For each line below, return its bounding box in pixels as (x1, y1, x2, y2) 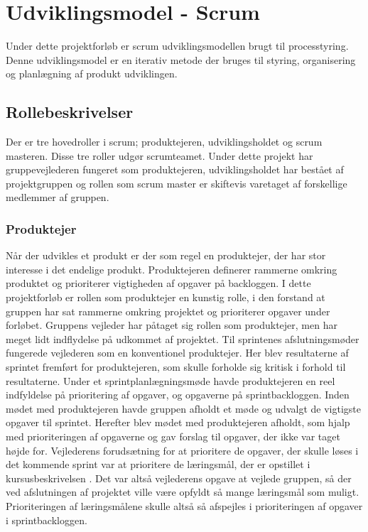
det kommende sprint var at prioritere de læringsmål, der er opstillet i (6, 457, 310, 472)
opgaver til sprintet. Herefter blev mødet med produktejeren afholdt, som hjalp (6, 415, 350, 430)
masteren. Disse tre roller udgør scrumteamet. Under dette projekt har (6, 148, 313, 163)
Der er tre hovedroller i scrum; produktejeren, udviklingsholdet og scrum (6, 134, 323, 149)
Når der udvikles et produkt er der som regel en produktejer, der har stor (6, 248, 326, 263)
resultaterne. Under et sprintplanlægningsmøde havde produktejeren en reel (6, 373, 335, 388)
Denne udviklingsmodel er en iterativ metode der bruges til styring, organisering (6, 52, 356, 67)
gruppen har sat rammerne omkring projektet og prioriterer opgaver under (6, 303, 330, 318)
